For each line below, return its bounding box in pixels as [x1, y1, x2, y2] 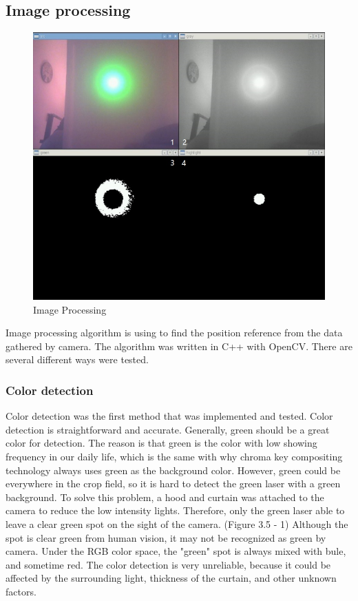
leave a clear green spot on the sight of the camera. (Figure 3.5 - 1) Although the [6, 516, 348, 531]
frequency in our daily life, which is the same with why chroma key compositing [6, 449, 343, 463]
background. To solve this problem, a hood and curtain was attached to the [6, 489, 324, 504]
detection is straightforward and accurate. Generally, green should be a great [6, 422, 330, 436]
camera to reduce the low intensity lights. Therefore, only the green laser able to [6, 503, 345, 518]
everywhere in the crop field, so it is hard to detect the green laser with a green [6, 476, 341, 491]
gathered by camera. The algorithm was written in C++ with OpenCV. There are [6, 338, 352, 353]
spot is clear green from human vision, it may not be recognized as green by [6, 530, 326, 544]
